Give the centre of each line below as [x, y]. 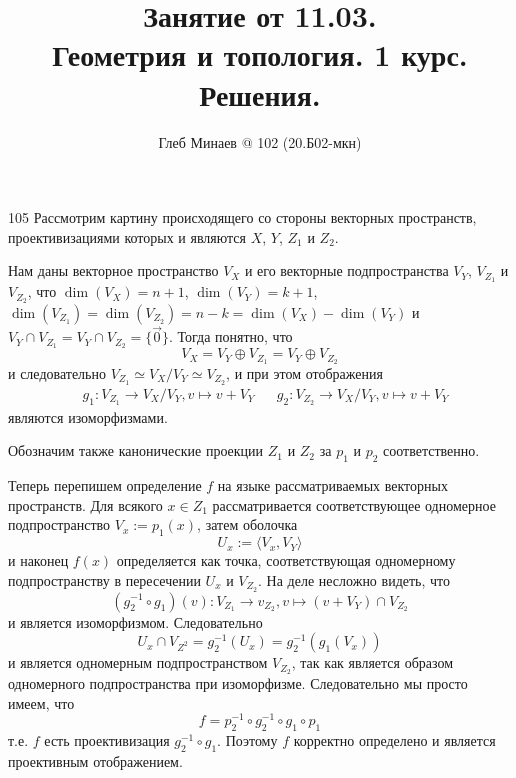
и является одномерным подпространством [138, 662]
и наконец [38, 560]
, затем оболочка [247, 524]
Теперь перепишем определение [105, 485]
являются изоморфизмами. [88, 416]
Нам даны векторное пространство [113, 270]
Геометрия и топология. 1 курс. [260, 54]
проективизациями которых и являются [127, 236]
